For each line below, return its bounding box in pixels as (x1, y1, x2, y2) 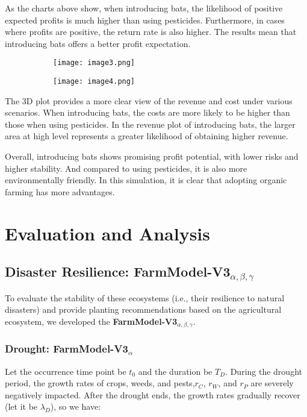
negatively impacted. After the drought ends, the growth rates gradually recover (5, 388, 300, 401)
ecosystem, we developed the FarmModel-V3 (5, 315, 178, 327)
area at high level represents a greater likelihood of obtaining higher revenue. (5, 130, 288, 142)
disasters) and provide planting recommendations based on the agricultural (5, 303, 282, 316)
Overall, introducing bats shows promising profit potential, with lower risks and (5, 150, 299, 163)
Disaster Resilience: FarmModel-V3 (5, 262, 231, 281)
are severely (250, 377, 294, 389)
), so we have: (50, 400, 101, 413)
